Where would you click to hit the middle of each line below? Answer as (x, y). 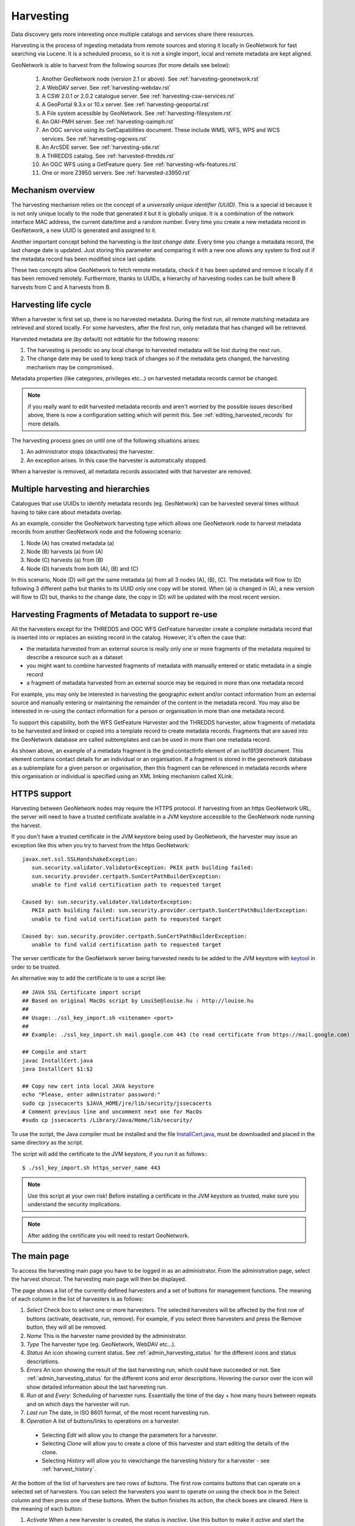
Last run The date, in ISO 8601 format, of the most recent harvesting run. (118, 1412)
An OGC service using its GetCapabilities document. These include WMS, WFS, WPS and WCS (161, 130)
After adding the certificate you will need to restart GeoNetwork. (109, 1235)
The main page (40, 1256)
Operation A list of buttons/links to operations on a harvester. (103, 1421)
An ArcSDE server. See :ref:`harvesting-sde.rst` (101, 147)
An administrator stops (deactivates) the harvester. (91, 452)
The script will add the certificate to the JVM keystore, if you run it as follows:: (109, 1154)
